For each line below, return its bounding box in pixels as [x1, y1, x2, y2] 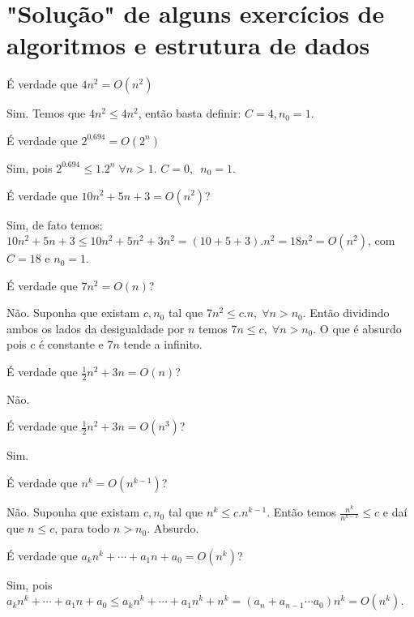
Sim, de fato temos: [6, 216, 103, 233]
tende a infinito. [123, 336, 203, 353]
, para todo [54, 520, 110, 537]
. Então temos [267, 503, 336, 521]
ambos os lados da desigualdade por [6, 319, 185, 336]
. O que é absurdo [313, 319, 402, 336]
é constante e [38, 336, 104, 353]
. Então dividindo [302, 304, 390, 321]
